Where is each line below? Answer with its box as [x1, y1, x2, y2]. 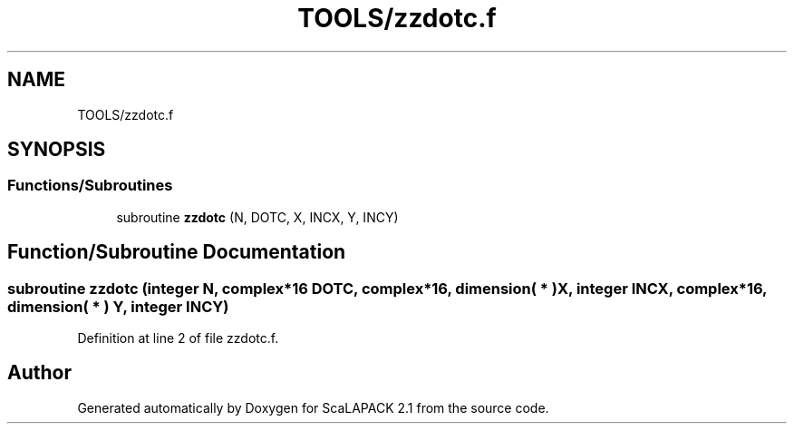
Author [7, 361, 72, 385]
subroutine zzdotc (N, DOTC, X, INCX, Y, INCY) [116, 209, 399, 225]
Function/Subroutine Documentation [7, 240, 346, 264]
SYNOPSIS [7, 138, 106, 162]
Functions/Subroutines [7, 176, 173, 195]
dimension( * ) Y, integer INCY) [7, 297, 229, 316]
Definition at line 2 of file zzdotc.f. [77, 330, 279, 347]
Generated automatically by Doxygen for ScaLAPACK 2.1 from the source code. [77, 399, 549, 416]
